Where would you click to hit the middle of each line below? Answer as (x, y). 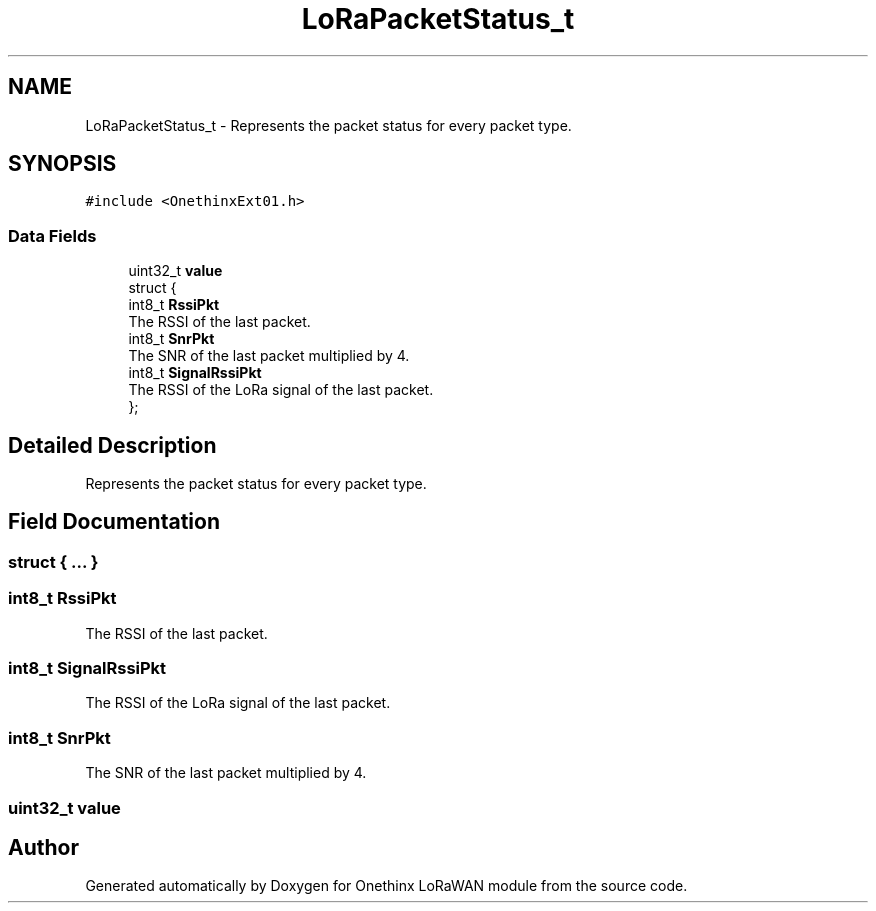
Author (43, 847)
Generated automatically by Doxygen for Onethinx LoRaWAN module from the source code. (386, 886)
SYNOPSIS (62, 164)
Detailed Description (112, 445)
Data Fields (52, 235)
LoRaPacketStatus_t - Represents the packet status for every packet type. (328, 125)
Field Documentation (114, 522)
